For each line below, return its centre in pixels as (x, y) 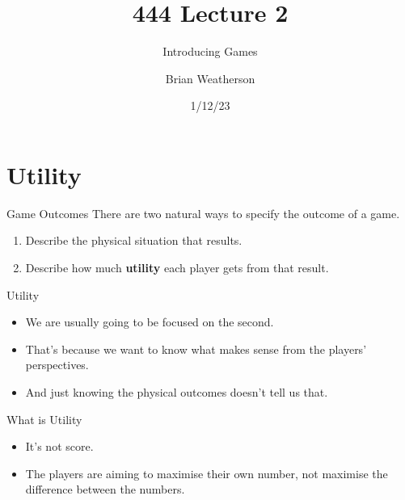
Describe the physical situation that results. (134, 240)
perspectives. (57, 365)
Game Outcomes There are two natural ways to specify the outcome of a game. (203, 213)
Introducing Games (210, 51)
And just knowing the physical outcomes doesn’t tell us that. (177, 392)
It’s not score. (59, 446)
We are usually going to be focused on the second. (150, 322)
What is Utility (44, 419)
